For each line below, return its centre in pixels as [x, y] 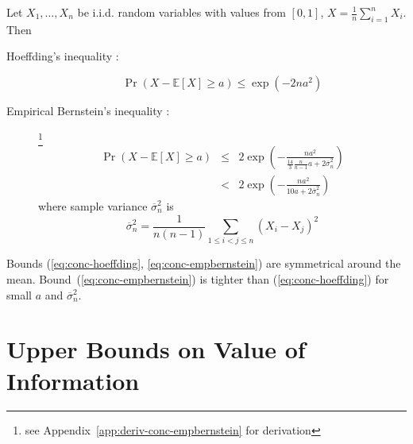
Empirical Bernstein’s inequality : [88, 110]
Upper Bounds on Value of [156, 349]
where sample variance [93, 205]
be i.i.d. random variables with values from [181, 12]
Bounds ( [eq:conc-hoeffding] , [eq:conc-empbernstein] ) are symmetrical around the [204, 263]
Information [73, 380]
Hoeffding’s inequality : [63, 56]
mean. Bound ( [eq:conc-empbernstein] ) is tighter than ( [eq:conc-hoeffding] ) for [198, 278]
